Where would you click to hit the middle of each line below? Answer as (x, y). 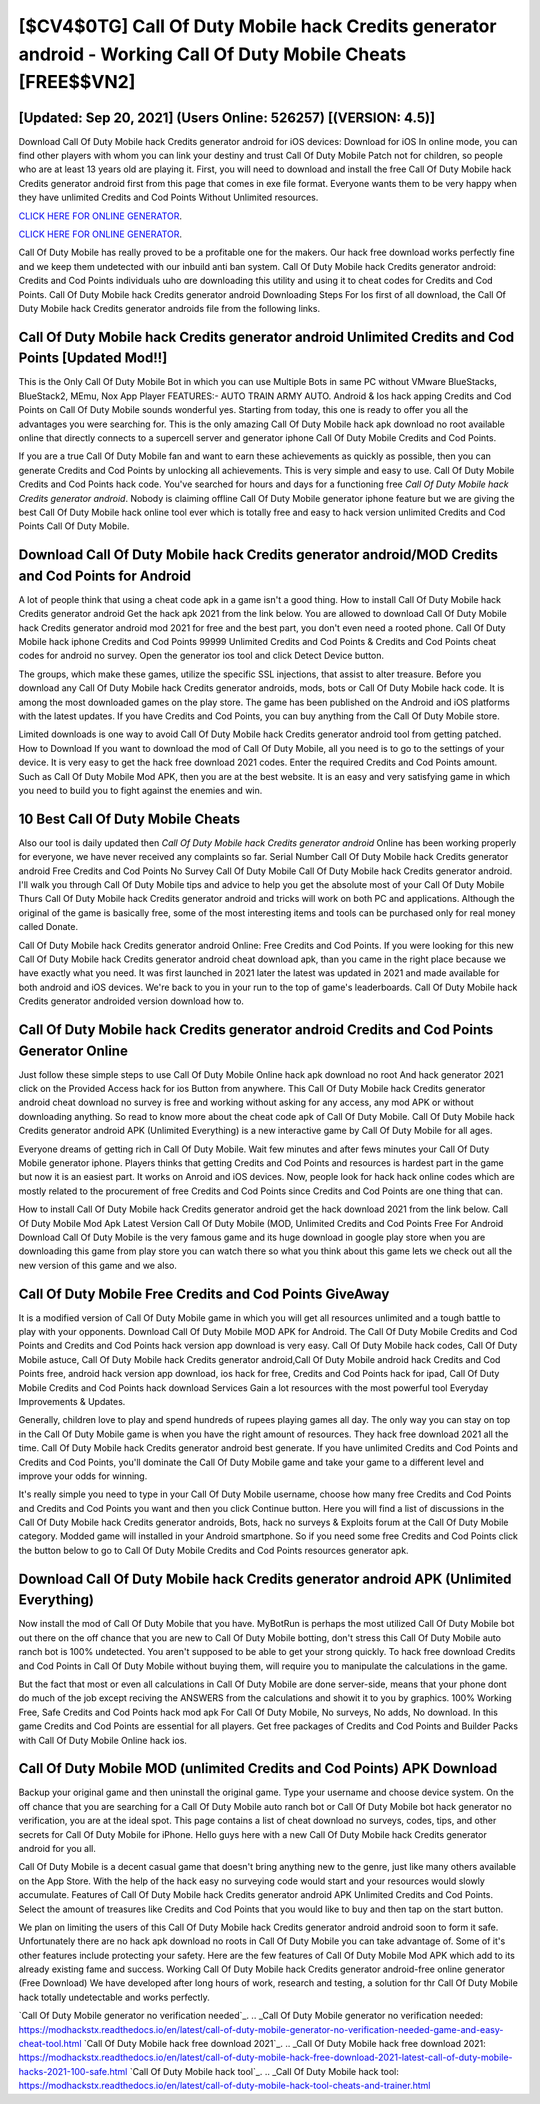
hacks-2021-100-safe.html (73, 2071)
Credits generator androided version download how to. (131, 1001)
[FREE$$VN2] (77, 82)
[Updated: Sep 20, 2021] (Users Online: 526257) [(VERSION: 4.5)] (226, 117)
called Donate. (48, 927)
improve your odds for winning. (83, 1476)
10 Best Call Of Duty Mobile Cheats (129, 818)
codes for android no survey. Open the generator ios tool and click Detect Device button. (201, 656)
